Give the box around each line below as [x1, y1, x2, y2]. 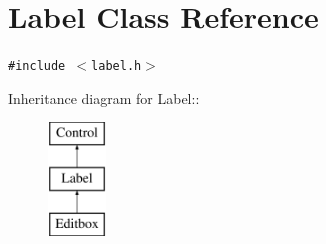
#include [8, 59, 66, 74]
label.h [91, 59, 142, 74]
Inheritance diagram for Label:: [8, 87, 200, 108]
